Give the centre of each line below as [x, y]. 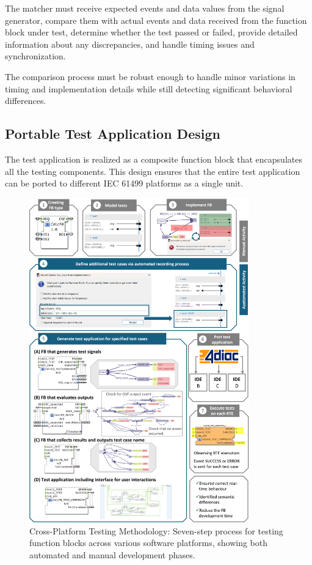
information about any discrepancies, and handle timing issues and [130, 44]
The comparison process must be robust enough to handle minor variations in [150, 76]
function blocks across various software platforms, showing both [148, 543]
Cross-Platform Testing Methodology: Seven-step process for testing [156, 530]
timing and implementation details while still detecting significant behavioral [149, 88]
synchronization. [35, 56]
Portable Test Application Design [113, 134]
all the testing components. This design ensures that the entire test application [153, 171]
